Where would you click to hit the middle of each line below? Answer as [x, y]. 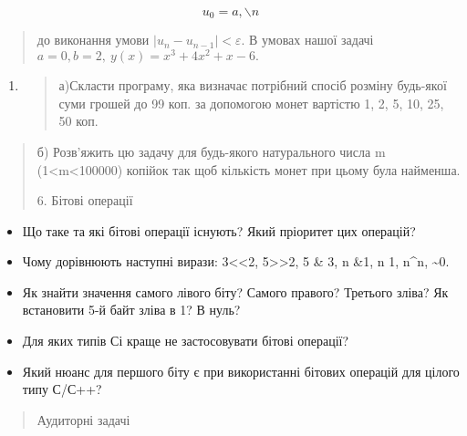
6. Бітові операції [85, 200]
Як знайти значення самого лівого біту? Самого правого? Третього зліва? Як [235, 291]
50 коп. [78, 121]
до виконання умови [93, 40]
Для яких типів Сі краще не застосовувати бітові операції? [186, 341]
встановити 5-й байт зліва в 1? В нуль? [131, 310]
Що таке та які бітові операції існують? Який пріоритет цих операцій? [219, 230]
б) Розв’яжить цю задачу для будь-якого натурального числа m [211, 151]
